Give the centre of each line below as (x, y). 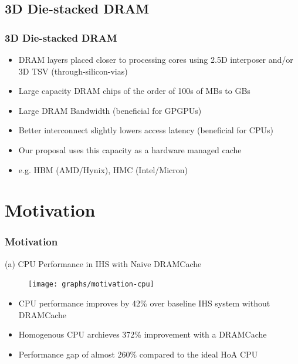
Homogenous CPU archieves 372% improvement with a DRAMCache (143, 334)
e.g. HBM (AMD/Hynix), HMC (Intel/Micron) (103, 169)
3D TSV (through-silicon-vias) (73, 71)
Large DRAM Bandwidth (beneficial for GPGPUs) (110, 110)
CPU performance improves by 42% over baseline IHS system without (144, 303)
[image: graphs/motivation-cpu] (91, 284)
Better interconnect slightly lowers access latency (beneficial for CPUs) (146, 130)
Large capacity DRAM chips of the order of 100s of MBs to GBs (134, 91)
